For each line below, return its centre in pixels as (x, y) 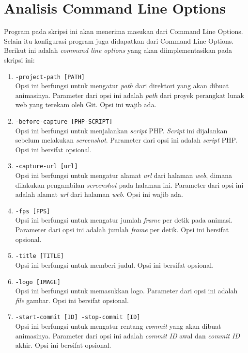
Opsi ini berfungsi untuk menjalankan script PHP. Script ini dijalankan (121, 130)
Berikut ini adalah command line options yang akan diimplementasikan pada (118, 50)
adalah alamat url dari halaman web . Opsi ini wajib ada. (99, 194)
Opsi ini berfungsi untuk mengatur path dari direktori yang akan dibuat (122, 86)
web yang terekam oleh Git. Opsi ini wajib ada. (86, 104)
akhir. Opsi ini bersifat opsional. (63, 345)
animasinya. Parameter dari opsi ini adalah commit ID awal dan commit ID (128, 335)
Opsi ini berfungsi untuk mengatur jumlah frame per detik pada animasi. (124, 220)
